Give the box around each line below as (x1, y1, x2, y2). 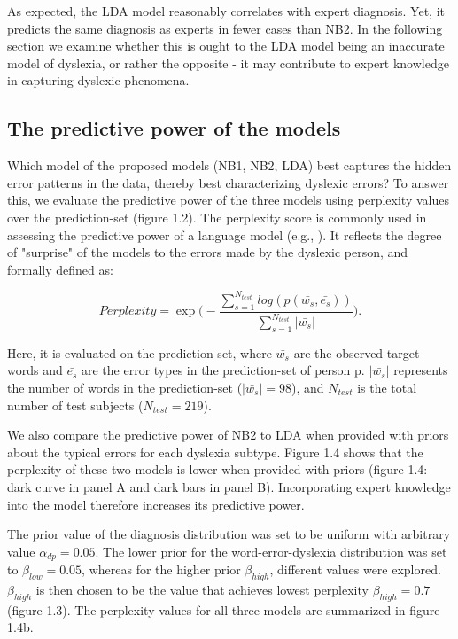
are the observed (293, 343, 384, 362)
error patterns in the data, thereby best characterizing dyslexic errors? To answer (7, 173, 449, 191)
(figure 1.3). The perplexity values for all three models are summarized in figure (7, 600, 440, 619)
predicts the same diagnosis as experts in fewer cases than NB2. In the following (7, 19, 443, 37)
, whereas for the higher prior (82, 560, 241, 579)
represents (393, 361, 448, 379)
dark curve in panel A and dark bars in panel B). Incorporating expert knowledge (7, 477, 451, 495)
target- (386, 343, 424, 362)
